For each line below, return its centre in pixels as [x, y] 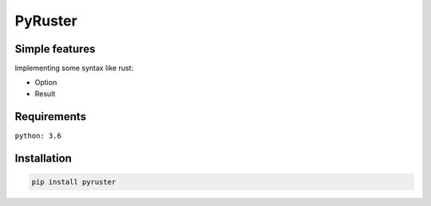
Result [45, 93]
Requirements [51, 117]
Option [46, 83]
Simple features [55, 49]
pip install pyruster [74, 182]
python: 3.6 [38, 136]
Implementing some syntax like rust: [74, 68]
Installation [43, 158]
